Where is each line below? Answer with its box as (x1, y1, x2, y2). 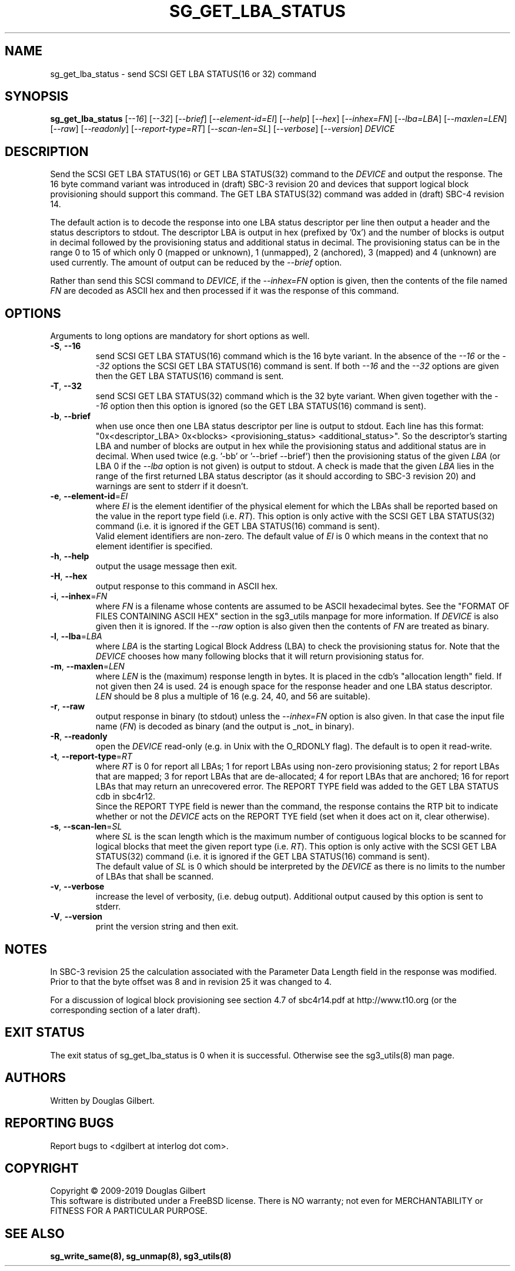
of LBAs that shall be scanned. (95, 871, 214, 882)
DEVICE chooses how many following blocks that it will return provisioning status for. (95, 651, 424, 662)
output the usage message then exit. (95, 561, 238, 572)
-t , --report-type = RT (50, 751, 133, 762)
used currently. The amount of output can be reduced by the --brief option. (50, 257, 342, 268)
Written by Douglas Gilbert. (50, 1095, 155, 1106)
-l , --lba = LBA (50, 631, 102, 642)
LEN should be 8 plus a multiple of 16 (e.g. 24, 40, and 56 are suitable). (95, 691, 370, 702)
